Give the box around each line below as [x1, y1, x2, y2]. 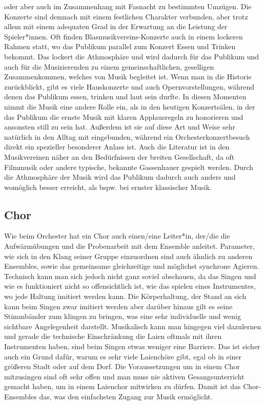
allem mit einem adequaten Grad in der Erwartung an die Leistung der [4, 21, 228, 32]
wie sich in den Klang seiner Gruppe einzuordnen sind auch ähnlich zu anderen [4, 250, 253, 261]
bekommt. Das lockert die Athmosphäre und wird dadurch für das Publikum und [4, 51, 259, 61]
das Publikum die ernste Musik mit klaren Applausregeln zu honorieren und [4, 111, 243, 122]
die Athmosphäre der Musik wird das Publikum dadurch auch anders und [4, 172, 236, 182]
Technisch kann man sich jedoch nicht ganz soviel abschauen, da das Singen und [4, 270, 256, 281]
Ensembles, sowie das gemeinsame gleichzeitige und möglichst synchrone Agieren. [4, 261, 259, 271]
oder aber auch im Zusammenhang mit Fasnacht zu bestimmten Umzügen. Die [4, 1, 252, 11]
